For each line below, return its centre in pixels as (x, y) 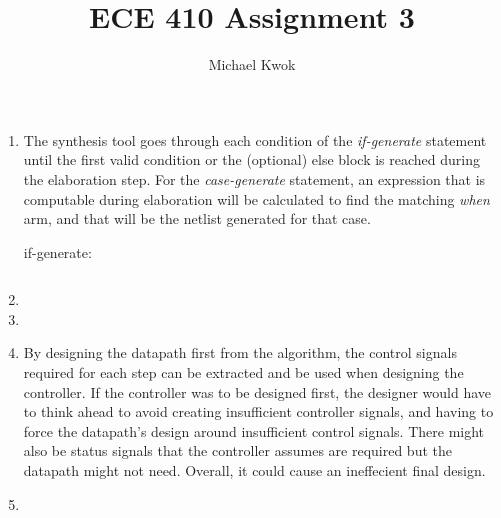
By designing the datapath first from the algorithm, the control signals (240, 352)
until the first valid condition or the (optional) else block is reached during (251, 159)
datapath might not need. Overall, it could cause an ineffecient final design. (254, 470)
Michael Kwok (252, 64)
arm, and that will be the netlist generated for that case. (197, 218)
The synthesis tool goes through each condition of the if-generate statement (255, 139)
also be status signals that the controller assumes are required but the (237, 450)
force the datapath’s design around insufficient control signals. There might (254, 430)
